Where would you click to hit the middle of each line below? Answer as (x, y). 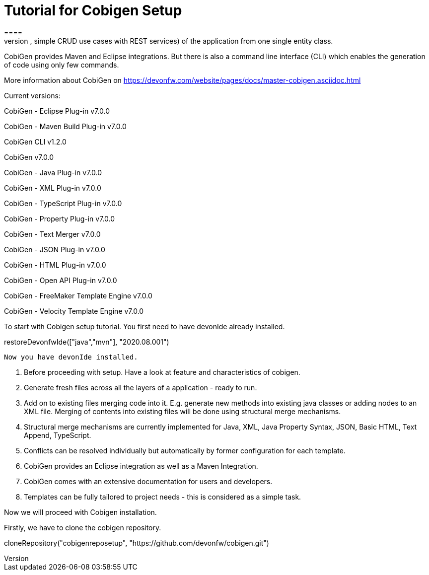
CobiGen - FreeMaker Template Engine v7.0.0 (78, 295)
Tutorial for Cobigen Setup (93, 10)
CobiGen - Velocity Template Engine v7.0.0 (74, 311)
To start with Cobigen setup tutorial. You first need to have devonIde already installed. (144, 326)
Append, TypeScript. (58, 435)
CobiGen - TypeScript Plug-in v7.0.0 (63, 203)
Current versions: (32, 95)
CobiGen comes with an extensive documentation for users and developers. (148, 481)
